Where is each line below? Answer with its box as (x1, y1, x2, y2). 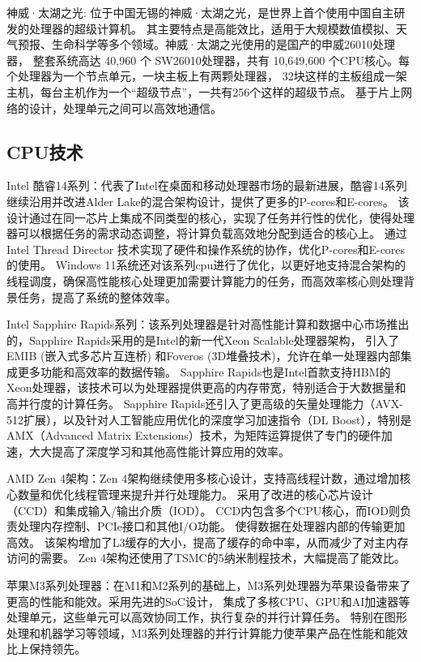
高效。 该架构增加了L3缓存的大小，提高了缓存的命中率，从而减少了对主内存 (6, 533, 409, 550)
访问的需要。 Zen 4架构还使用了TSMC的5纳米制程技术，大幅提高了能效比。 (6, 549, 406, 566)
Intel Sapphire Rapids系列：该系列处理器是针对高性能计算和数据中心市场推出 (6, 316, 410, 333)
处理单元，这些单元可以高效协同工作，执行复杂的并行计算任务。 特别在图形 (6, 608, 407, 625)
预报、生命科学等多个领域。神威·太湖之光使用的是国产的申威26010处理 (17, 36, 395, 53)
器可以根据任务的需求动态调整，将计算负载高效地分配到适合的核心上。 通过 (6, 225, 407, 242)
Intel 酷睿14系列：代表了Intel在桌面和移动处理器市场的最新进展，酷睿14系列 (6, 177, 407, 194)
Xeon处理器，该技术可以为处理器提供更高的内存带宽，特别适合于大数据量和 (6, 379, 406, 396)
